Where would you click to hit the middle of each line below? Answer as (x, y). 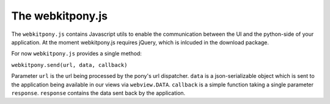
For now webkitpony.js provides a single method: (76, 54)
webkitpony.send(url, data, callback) (69, 65)
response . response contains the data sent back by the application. (98, 93)
